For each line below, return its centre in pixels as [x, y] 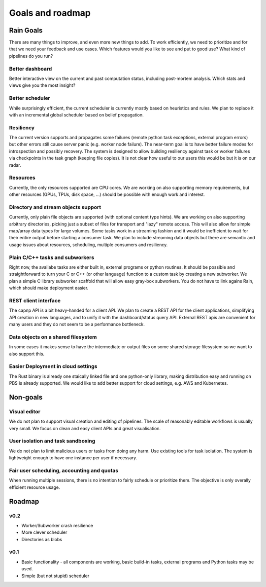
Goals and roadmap [50, 13]
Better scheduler [30, 98]
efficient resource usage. [34, 487]
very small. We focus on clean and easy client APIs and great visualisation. [85, 428]
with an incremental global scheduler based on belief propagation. [76, 115]
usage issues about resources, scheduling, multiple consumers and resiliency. [88, 245]
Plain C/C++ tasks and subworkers [52, 257]
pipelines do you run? [31, 56]
